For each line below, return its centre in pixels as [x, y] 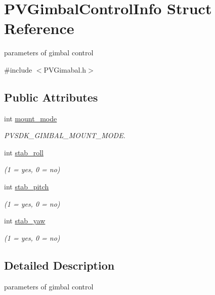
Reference [39, 28]
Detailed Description [59, 265]
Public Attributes [51, 97]
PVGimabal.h [65, 69]
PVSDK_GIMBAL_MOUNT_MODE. [65, 135]
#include [18, 69]
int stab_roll [24, 152]
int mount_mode [31, 118]
